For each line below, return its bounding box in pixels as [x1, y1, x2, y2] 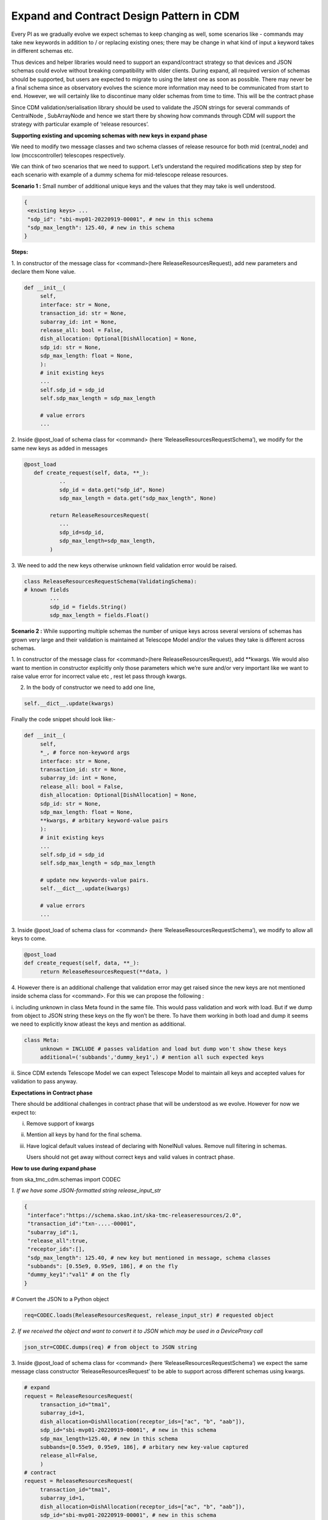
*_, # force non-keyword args [39, 749, 130, 756]
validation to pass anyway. [11, 1078, 78, 1085]
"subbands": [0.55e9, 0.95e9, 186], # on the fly [27, 1263, 179, 1270]
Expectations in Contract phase [11, 1089, 93, 1096]
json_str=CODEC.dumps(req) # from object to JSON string [24, 1344, 197, 1350]
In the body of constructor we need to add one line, [26, 684, 155, 691]
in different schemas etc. [11, 47, 74, 55]
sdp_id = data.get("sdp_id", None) [59, 486, 165, 493]
